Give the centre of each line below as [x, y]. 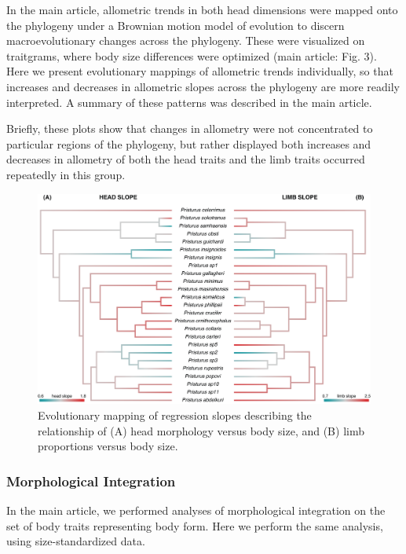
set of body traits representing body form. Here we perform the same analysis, [195, 525]
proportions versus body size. [108, 446]
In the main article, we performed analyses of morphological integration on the [196, 510]
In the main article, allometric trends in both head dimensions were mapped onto [202, 9]
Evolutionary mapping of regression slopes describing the [175, 415]
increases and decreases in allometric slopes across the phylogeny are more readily [203, 86]
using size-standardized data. [76, 541]
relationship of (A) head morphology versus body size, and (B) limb [201, 430]
